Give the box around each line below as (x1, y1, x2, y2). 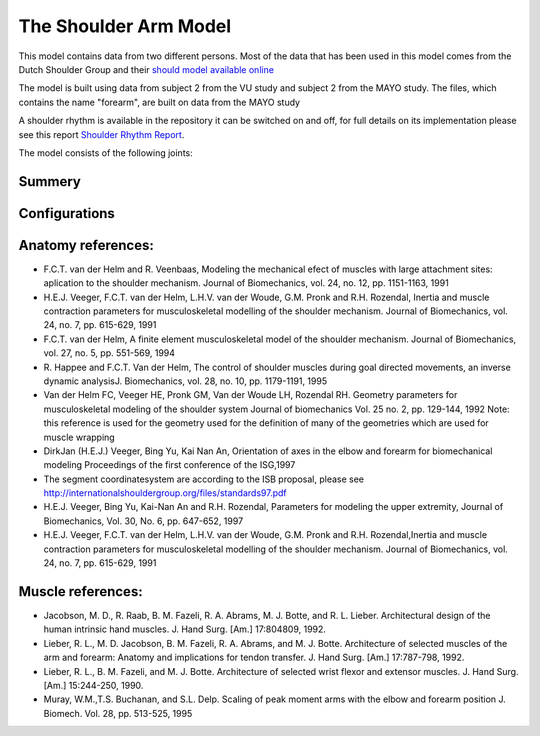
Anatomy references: (18, 236, 154, 254)
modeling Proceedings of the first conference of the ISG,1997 (43, 459, 296, 471)
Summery (18, 173, 82, 190)
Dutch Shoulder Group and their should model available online (18, 63, 275, 75)
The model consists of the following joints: (18, 146, 194, 159)
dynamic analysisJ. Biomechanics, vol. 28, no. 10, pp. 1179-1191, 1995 (43, 375, 328, 387)
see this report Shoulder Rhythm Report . (18, 128, 185, 140)
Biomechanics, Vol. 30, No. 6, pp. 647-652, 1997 (43, 515, 244, 527)
